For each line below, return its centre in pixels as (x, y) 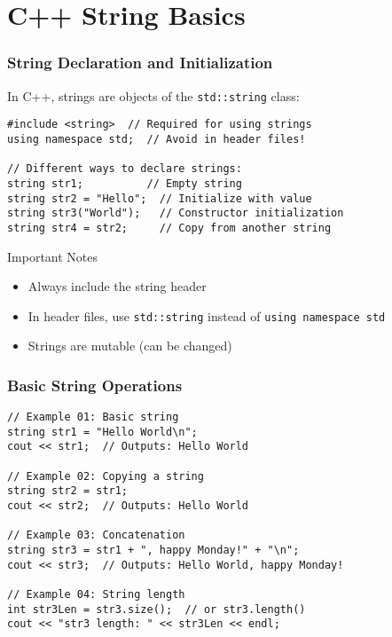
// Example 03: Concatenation (96, 535)
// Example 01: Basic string (93, 417)
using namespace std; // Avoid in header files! (157, 139)
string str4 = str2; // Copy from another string (169, 228)
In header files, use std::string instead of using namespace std (207, 315)
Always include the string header (117, 286)
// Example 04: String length (96, 595)
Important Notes (53, 256)
